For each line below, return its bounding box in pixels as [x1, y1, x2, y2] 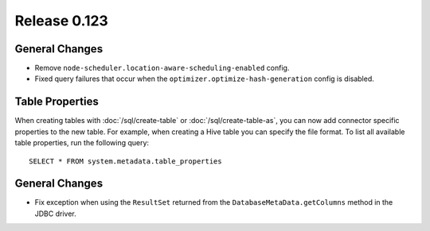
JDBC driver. [34, 209, 76, 218]
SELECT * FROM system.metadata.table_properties [29, 156, 222, 166]
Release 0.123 [14, 12, 109, 29]
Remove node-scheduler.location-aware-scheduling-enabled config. [34, 64, 290, 73]
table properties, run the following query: [14, 138, 150, 148]
